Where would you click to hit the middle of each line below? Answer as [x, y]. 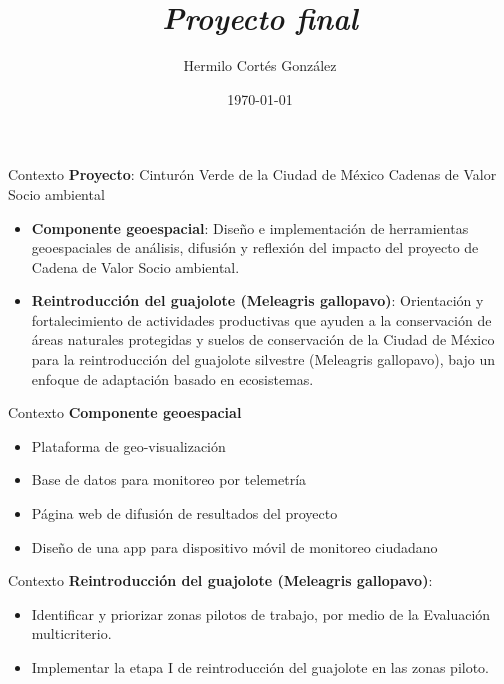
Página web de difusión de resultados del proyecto [184, 513]
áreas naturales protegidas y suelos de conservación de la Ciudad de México [263, 339]
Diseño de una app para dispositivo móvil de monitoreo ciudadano [234, 546]
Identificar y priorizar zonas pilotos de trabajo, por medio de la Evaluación [261, 613]
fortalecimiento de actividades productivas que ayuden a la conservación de [261, 319]
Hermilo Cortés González [260, 65]
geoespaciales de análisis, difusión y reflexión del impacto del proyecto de [255, 247]
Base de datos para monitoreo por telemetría [169, 479]
